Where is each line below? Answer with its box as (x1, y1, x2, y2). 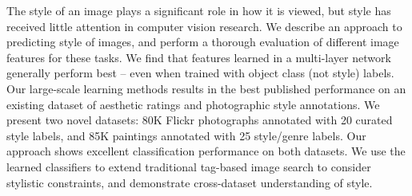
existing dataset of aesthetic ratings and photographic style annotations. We (6, 96, 380, 112)
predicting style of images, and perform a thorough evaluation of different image (6, 33, 399, 50)
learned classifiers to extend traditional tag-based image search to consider (6, 158, 371, 174)
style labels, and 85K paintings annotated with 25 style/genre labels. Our (6, 127, 366, 143)
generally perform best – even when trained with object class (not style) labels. (6, 65, 394, 81)
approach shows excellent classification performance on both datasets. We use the (6, 143, 406, 159)
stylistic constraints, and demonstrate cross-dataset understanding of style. (6, 174, 373, 190)
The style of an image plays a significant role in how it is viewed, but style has (6, 2, 391, 18)
